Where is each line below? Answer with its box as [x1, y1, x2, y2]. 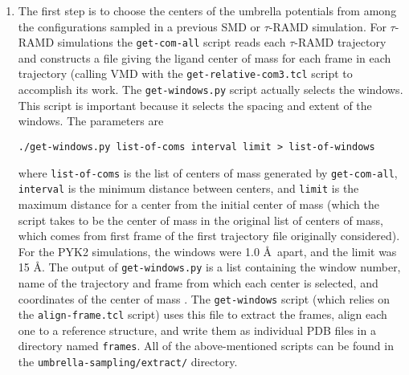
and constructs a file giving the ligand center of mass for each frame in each [18, 49, 391, 66]
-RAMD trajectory [294, 34, 387, 51]
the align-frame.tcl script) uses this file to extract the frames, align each [18, 306, 387, 323]
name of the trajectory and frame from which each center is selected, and [18, 274, 378, 291]
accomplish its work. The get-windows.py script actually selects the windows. [18, 81, 403, 98]
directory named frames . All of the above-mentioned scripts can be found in [18, 337, 394, 354]
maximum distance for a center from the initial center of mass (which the [18, 195, 379, 212]
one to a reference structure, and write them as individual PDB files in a [18, 321, 376, 338]
